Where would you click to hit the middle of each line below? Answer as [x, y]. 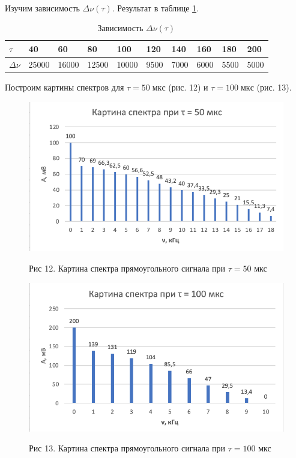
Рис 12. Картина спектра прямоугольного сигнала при [127, 268]
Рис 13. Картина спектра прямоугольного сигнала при [127, 448]
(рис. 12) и [188, 87]
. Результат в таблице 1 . [155, 7]
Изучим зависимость [42, 7]
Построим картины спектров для [65, 87]
